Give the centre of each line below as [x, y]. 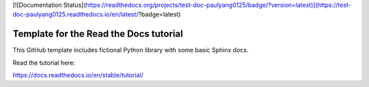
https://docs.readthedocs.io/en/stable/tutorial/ [78, 75]
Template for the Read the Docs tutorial [98, 34]
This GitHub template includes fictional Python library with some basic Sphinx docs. [131, 50]
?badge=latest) [159, 14]
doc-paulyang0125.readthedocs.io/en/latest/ [76, 14]
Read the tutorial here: [44, 63]
